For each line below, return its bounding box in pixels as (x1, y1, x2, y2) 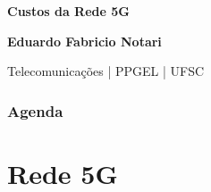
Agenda (7, 99, 63, 121)
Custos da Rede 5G (7, 2, 130, 20)
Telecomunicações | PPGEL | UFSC (7, 62, 205, 80)
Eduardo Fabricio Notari (7, 31, 162, 50)
